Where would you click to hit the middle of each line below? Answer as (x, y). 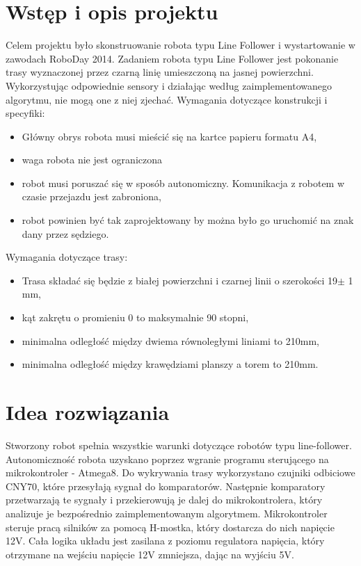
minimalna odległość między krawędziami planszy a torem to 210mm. (170, 364)
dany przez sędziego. (65, 233)
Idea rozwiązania (88, 412)
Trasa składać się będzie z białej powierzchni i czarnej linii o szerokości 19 (180, 280)
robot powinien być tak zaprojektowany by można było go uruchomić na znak (188, 220)
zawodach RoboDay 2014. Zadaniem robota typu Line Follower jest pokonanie (172, 58)
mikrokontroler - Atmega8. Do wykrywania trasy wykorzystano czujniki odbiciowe (180, 472)
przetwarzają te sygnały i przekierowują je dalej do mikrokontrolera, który (164, 500)
